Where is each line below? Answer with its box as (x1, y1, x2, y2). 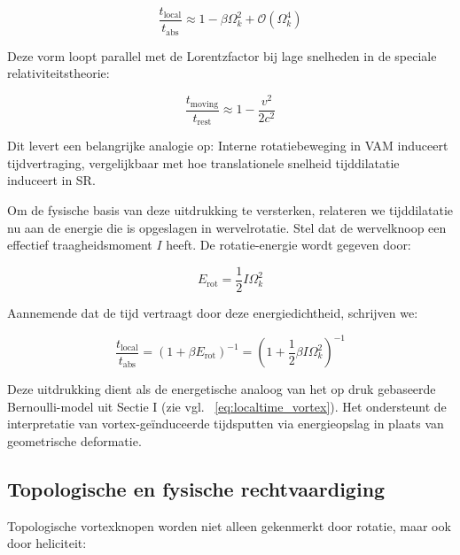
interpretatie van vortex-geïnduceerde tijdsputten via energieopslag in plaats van (7, 414, 444, 433)
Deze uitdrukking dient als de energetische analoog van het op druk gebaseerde (7, 380, 436, 398)
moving (190, 99, 219, 109)
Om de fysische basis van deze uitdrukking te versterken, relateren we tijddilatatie (7, 201, 454, 220)
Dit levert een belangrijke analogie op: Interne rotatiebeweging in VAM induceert (7, 136, 448, 155)
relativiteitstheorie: (7, 64, 110, 82)
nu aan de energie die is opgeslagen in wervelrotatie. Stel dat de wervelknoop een (7, 218, 447, 236)
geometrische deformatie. (7, 431, 142, 450)
